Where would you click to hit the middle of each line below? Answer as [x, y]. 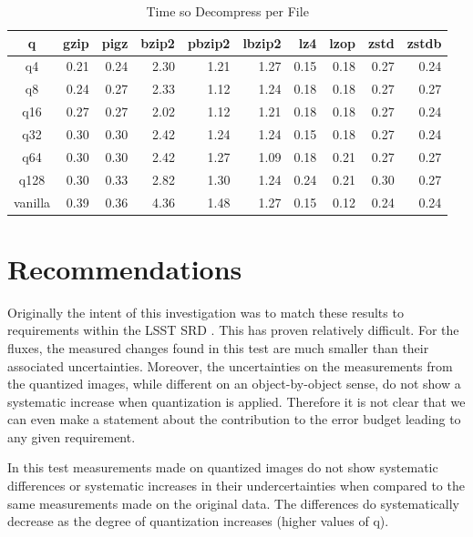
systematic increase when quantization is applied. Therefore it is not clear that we [236, 401]
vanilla [32, 202]
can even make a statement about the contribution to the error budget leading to [234, 419]
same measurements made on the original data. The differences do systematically [233, 503]
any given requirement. [72, 436]
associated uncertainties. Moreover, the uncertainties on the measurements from [230, 365]
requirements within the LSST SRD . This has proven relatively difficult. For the [233, 330]
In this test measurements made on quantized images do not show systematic [223, 467]
